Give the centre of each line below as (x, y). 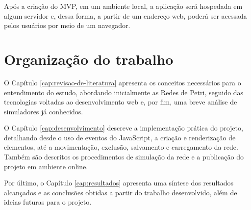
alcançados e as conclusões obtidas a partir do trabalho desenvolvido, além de (121, 192)
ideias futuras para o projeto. (48, 202)
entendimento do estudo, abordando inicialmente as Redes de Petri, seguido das (124, 92)
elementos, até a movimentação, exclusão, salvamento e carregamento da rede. (121, 147)
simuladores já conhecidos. (44, 111)
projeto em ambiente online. (46, 166)
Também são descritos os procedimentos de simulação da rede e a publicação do (124, 157)
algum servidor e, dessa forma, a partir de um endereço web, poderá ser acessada (125, 15)
